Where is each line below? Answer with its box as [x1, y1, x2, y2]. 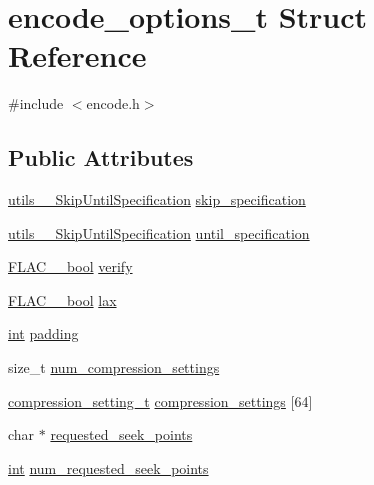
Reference [8, 35, 147, 76]
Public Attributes [8, 142, 194, 173]
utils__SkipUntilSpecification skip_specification [8, 189, 306, 210]
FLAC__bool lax [8, 289, 117, 310]
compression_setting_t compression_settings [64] [8, 390, 313, 411]
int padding [8, 323, 79, 344]
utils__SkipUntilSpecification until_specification [8, 222, 310, 243]
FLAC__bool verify [8, 256, 133, 277]
